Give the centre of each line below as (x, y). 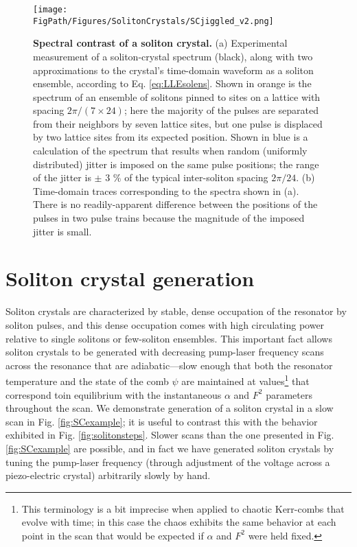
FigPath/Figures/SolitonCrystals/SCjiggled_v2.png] (153, 21)
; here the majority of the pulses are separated (221, 110)
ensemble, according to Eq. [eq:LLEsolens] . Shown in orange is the (172, 83)
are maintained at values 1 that (245, 380)
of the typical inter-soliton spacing (196, 177)
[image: (50, 10)
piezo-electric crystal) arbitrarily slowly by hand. (108, 475)
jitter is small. (62, 231)
